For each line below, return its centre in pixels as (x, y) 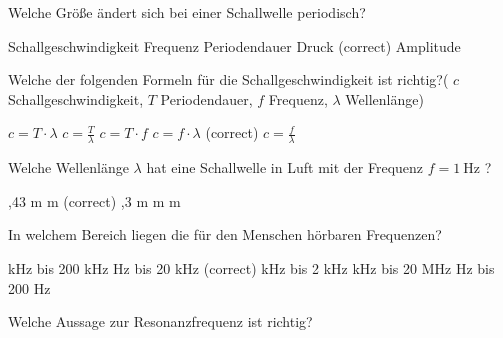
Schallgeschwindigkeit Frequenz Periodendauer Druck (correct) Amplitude (234, 45)
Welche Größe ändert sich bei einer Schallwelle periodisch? (187, 12)
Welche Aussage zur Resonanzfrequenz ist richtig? (160, 321)
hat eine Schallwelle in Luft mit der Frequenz (285, 167)
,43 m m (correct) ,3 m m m (94, 200)
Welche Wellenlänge (68, 167)
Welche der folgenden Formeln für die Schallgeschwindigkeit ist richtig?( (228, 79)
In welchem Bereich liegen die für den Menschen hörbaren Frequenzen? (225, 234)
